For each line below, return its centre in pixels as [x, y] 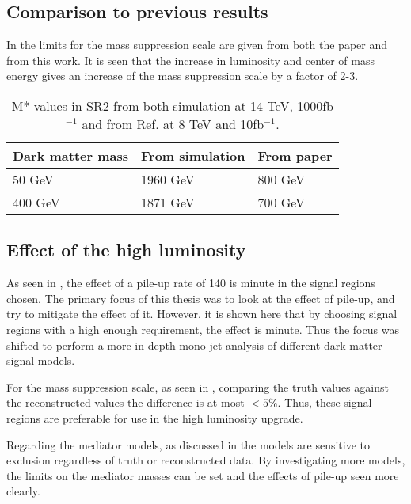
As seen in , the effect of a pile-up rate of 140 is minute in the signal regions [191, 283]
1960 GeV [168, 179]
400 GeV [36, 202]
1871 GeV [168, 202]
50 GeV [33, 179]
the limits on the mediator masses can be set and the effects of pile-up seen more [203, 475]
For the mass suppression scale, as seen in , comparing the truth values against [198, 387]
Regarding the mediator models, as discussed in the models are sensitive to [188, 444]
